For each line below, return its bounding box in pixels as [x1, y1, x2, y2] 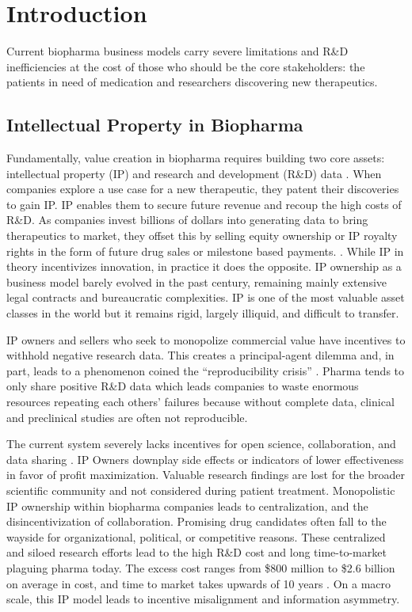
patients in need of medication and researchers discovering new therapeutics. [6, 74, 378, 90]
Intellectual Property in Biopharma [6, 112, 303, 137]
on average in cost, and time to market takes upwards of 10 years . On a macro [6, 575, 391, 591]
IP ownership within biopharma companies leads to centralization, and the [6, 497, 368, 514]
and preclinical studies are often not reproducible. [6, 409, 248, 425]
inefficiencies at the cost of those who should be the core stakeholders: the [6, 58, 365, 74]
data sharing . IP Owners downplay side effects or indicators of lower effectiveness [6, 450, 404, 467]
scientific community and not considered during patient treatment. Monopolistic [6, 481, 395, 498]
